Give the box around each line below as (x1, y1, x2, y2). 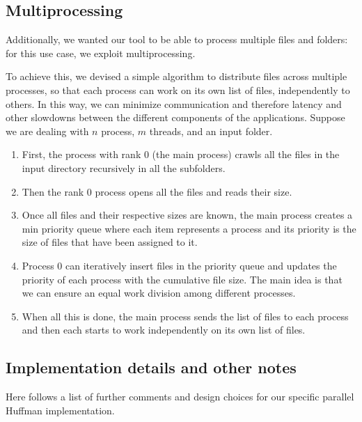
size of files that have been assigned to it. (22, 235, 198, 249)
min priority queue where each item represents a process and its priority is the (22, 221, 356, 235)
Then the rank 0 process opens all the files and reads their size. (22, 184, 292, 198)
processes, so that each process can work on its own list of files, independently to (6, 82, 350, 97)
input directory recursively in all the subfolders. (22, 160, 226, 175)
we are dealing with (6, 123, 89, 138)
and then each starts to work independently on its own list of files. (22, 322, 306, 337)
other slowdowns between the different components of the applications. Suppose (6, 110, 345, 125)
